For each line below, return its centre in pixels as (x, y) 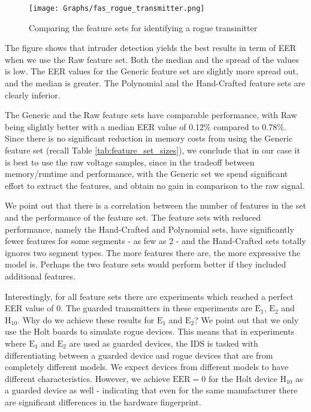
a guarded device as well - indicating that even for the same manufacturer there (151, 390)
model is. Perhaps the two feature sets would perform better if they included (146, 264)
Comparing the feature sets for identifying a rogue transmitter (143, 27)
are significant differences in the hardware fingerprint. (103, 402)
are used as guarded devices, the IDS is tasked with (164, 343)
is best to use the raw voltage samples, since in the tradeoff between (130, 162)
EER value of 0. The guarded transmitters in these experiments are (129, 308)
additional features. (40, 276)
